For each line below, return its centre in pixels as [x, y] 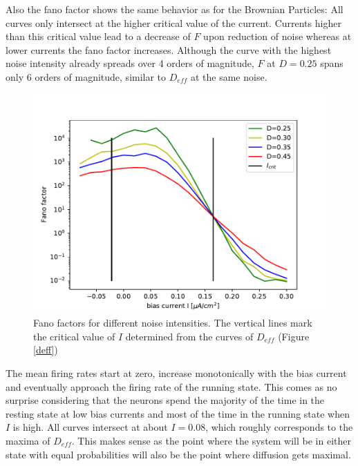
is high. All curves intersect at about [90, 427]
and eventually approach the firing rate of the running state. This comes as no [171, 386]
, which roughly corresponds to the [279, 427]
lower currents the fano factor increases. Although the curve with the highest [169, 49]
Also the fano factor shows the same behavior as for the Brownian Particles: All [175, 9]
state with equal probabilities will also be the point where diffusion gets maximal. [178, 454]
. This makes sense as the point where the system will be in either [211, 440]
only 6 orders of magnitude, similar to [86, 76]
